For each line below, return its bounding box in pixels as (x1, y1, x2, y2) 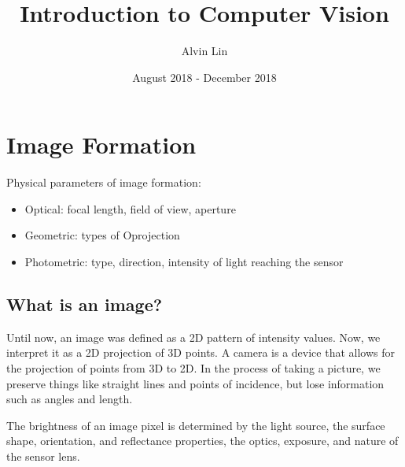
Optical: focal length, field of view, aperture (24, 200, 236, 217)
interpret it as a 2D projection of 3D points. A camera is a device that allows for (6, 344, 395, 361)
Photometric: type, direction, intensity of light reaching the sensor (24, 254, 344, 270)
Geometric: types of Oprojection (24, 227, 180, 243)
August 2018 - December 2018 (132, 69, 277, 85)
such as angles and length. (6, 391, 133, 407)
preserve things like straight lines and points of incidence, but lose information (6, 375, 385, 391)
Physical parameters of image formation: (6, 174, 201, 191)
